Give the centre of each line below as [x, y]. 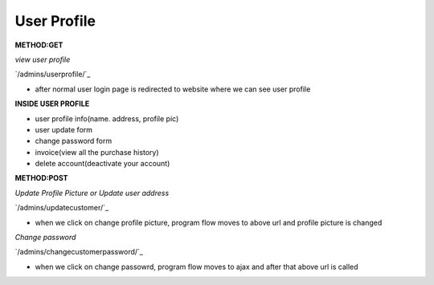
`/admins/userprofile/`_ [53, 74]
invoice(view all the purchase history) [97, 152]
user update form [63, 129]
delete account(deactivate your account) [102, 164]
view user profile [43, 59]
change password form [74, 141]
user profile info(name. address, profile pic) [107, 118]
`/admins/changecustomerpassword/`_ [79, 252]
